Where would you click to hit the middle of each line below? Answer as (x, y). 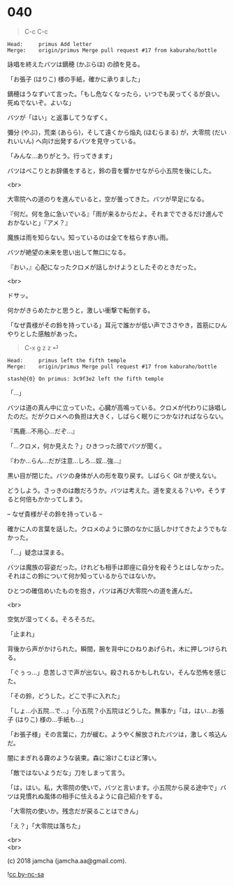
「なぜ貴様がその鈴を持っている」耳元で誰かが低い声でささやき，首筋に (111, 325)
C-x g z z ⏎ (42, 348)
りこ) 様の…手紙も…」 (55, 719)
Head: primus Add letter (50, 44)
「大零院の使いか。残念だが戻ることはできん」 (74, 811)
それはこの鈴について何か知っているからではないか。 (83, 576)
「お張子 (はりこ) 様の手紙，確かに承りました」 (76, 79)
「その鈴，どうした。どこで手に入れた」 (65, 696)
